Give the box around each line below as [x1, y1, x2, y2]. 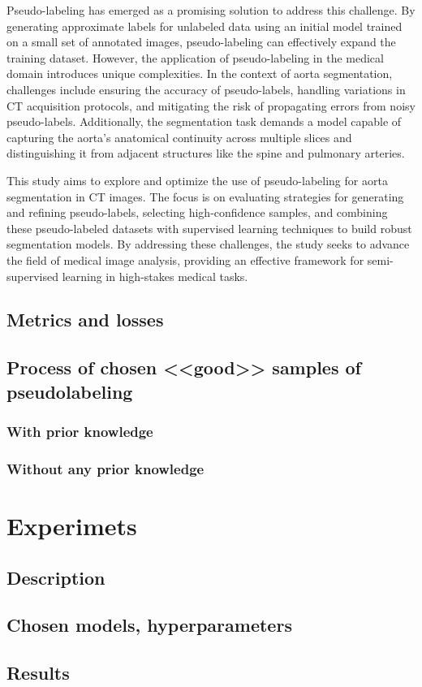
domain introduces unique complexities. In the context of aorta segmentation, [6, 65, 393, 82]
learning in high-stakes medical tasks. [62, 267, 248, 284]
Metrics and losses [6, 307, 164, 332]
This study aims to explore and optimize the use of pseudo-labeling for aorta [6, 171, 388, 188]
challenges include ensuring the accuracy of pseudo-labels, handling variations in [6, 80, 406, 97]
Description [6, 564, 105, 590]
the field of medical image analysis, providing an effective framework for [6, 251, 364, 268]
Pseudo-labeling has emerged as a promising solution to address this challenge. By [6, 2, 416, 18]
